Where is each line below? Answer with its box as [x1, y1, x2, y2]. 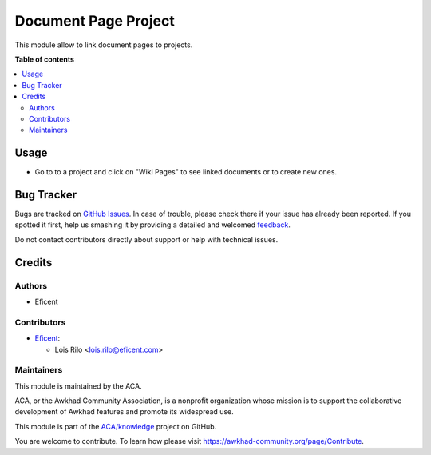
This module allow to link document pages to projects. [14, 40, 193, 50]
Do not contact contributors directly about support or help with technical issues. [14, 234, 279, 244]
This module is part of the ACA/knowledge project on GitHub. [14, 421, 217, 431]
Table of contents [14, 54, 75, 64]
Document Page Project [14, 12, 175, 30]
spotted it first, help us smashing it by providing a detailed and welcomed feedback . [14, 220, 291, 229]
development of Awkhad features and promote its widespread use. [14, 407, 235, 417]
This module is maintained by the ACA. [14, 381, 143, 391]
